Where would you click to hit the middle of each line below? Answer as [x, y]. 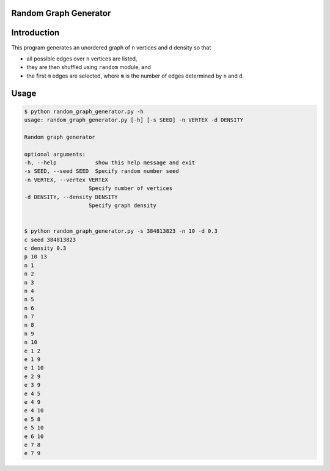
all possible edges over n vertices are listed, [82, 59]
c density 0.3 [45, 248]
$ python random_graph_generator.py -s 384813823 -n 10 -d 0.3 [121, 231]
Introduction [35, 33]
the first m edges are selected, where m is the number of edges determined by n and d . [135, 76]
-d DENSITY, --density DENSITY [71, 197]
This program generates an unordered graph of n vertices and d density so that [111, 47]
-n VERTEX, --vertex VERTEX [66, 180]
